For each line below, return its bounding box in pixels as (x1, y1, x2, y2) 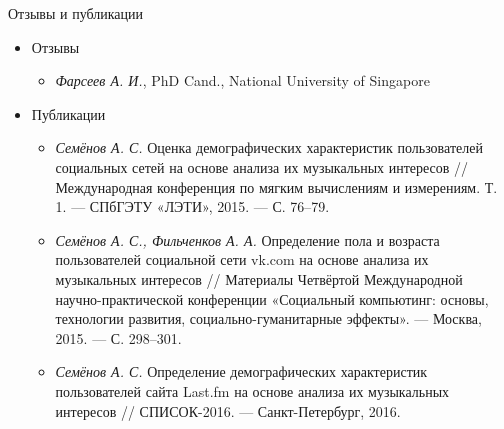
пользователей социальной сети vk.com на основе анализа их (55, 249, 429, 270)
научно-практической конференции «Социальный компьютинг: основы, (55, 288, 489, 309)
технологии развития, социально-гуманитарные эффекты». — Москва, (55, 308, 482, 329)
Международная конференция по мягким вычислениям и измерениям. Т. (55, 176, 498, 197)
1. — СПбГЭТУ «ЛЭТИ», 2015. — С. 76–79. (55, 196, 330, 217)
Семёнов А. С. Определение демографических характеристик (55, 361, 428, 382)
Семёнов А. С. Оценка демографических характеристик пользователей (55, 137, 483, 158)
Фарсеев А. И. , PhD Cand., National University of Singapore (55, 70, 430, 91)
